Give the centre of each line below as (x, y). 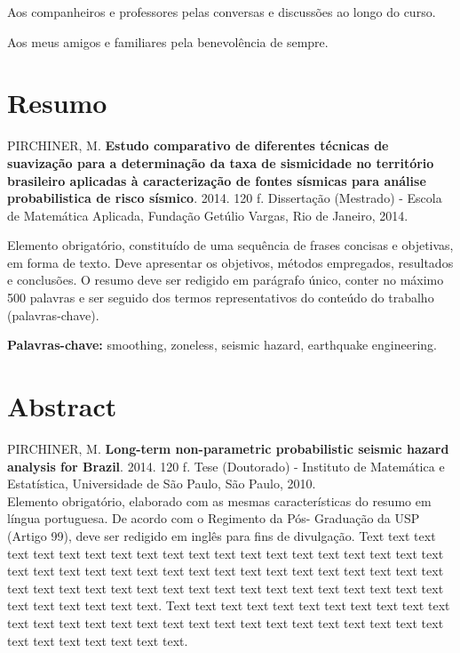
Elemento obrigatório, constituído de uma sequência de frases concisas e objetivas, (230, 245)
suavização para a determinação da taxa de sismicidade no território (221, 162)
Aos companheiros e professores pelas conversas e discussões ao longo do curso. (222, 12)
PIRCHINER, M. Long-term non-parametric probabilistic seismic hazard (228, 448)
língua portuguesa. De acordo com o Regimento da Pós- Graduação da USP (214, 518)
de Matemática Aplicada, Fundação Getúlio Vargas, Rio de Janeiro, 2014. (208, 215)
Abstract (62, 406)
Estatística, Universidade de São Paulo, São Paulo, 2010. (162, 484)
